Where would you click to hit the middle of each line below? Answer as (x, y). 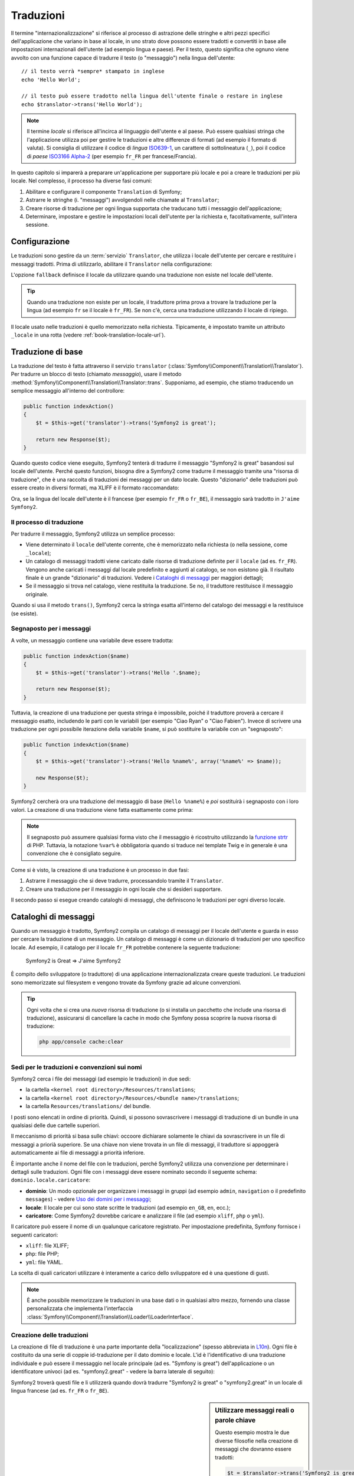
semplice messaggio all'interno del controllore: (68, 391)
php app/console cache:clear (81, 1042)
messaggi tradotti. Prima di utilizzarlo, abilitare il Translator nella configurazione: (112, 264)
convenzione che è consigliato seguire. (74, 854)
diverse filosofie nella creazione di (257, 1441)
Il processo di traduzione (47, 522)
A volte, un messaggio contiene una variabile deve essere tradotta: (92, 640)
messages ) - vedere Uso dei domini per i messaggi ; (88, 1199)
